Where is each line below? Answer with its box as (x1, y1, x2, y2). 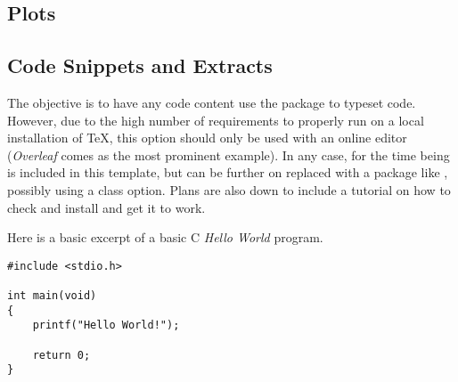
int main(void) (7, 289, 97, 303)
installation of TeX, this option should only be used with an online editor (7, 128, 407, 147)
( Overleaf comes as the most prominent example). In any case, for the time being (7, 145, 450, 164)
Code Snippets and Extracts (7, 52, 273, 79)
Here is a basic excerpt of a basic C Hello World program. (7, 228, 323, 247)
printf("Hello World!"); (32, 319, 180, 332)
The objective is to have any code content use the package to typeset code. (7, 93, 416, 111)
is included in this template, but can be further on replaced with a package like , (7, 163, 448, 182)
